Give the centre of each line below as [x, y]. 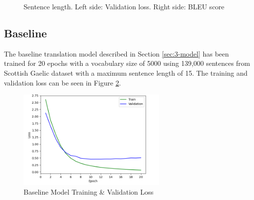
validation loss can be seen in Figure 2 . [63, 82]
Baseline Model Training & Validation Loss [89, 192]
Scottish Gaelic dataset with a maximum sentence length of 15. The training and [126, 72]
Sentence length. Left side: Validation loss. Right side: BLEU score [124, 6]
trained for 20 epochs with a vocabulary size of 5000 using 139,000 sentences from [127, 63]
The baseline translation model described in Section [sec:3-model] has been [116, 53]
